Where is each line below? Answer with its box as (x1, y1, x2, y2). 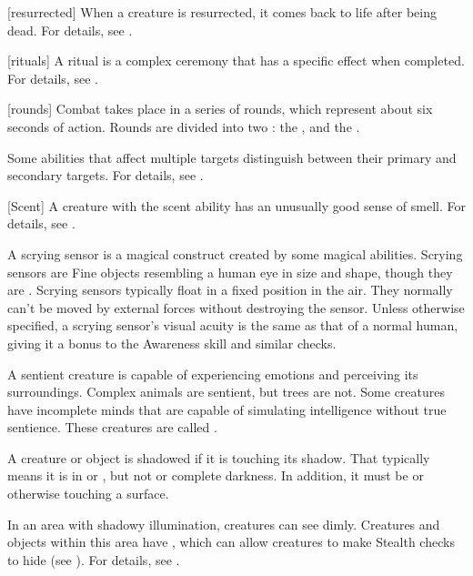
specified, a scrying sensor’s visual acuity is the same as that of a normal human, (7, 316, 458, 335)
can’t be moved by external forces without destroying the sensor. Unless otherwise (7, 298, 465, 317)
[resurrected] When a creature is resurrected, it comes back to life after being (7, 3, 437, 21)
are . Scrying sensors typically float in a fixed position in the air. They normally (7, 280, 453, 299)
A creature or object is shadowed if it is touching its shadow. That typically (7, 448, 430, 467)
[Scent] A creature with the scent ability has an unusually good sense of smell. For (7, 196, 466, 215)
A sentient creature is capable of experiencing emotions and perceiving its (7, 364, 418, 383)
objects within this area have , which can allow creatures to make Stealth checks (7, 532, 455, 551)
